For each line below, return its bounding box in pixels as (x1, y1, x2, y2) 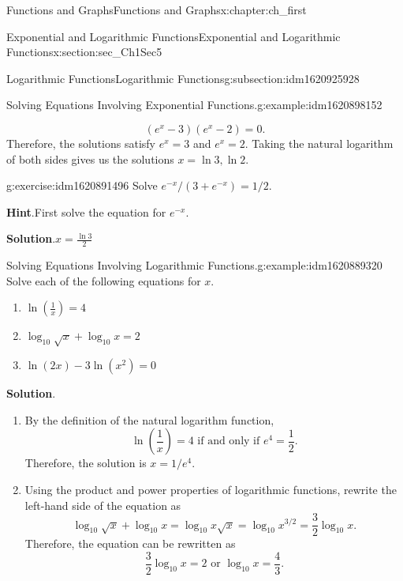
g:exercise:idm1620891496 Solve (6, 177, 158, 194)
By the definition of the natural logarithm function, (24, 411, 274, 428)
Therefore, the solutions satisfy (6, 134, 155, 151)
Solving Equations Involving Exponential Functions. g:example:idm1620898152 (6, 96, 382, 113)
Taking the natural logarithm (252, 134, 394, 151)
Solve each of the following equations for (6, 272, 201, 289)
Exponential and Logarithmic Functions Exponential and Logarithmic (6, 28, 341, 44)
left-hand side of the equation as (24, 496, 181, 513)
